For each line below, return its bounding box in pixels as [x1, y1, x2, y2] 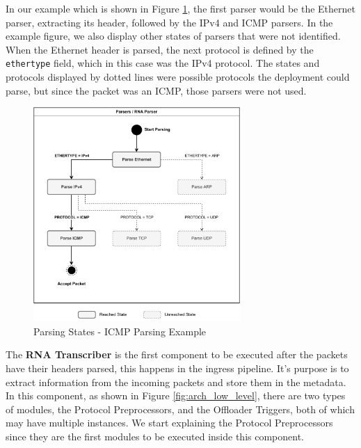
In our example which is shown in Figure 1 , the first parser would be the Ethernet [6, 1, 356, 15]
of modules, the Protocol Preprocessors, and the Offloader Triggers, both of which [6, 401, 355, 416]
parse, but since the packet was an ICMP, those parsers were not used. [6, 83, 307, 97]
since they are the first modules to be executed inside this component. [6, 429, 304, 443]
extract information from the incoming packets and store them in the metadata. [6, 374, 346, 389]
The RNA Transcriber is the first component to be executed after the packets [6, 347, 348, 362]
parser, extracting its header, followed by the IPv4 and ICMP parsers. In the [6, 15, 333, 29]
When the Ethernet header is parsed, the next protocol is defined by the [6, 42, 314, 56]
